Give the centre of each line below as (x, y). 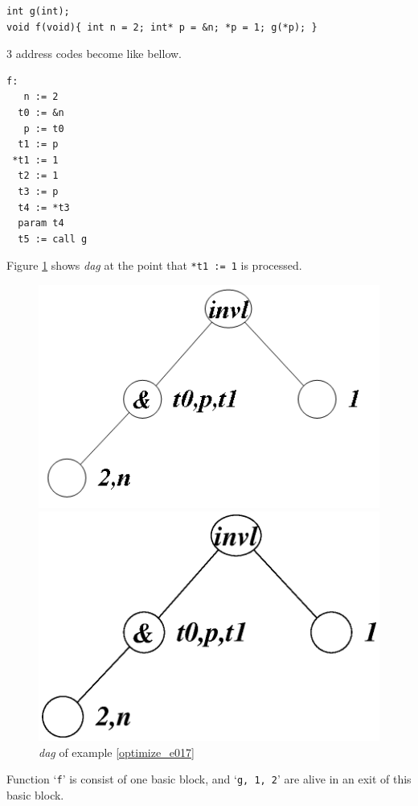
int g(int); (38, 11)
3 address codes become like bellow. (94, 54)
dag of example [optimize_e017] (117, 752)
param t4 (41, 223)
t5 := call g (53, 239)
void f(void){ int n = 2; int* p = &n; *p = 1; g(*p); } (162, 27)
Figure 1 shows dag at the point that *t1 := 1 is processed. (154, 265)
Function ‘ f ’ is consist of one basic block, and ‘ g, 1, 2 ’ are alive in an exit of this (209, 779)
